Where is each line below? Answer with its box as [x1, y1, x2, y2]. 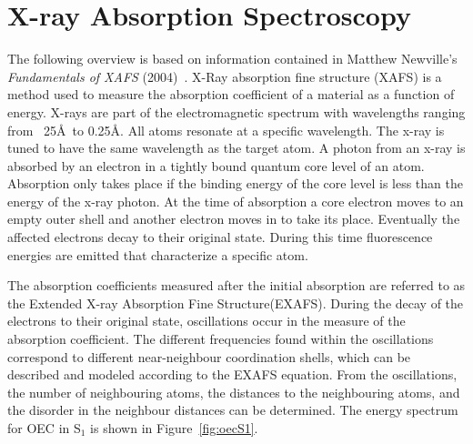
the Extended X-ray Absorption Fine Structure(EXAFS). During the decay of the [7, 293, 464, 312]
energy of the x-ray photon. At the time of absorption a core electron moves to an [7, 191, 464, 210]
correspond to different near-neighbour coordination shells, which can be [7, 347, 411, 366]
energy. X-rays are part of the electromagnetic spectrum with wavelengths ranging [7, 102, 466, 121]
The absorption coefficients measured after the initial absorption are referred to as [7, 276, 466, 295]
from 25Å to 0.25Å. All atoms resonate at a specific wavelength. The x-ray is [7, 120, 445, 139]
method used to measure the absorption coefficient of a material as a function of [7, 85, 455, 104]
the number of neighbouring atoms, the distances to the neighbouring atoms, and [7, 382, 460, 401]
